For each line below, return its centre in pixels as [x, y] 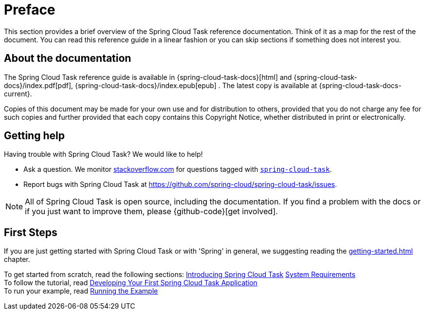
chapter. [17, 259]
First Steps [31, 232]
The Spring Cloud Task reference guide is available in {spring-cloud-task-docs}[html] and [148, 77]
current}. [18, 93]
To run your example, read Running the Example [81, 291]
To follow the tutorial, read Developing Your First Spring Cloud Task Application [131, 283]
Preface [30, 10]
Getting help [34, 136]
